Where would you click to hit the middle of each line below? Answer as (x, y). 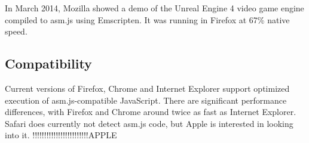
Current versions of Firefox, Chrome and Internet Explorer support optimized (147, 88)
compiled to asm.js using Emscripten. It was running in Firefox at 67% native (147, 19)
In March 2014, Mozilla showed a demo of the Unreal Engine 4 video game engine (154, 8)
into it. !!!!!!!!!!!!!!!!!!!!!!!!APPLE (61, 135)
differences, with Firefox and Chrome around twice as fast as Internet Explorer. (151, 112)
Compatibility (48, 63)
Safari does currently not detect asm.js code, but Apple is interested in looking (149, 123)
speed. (16, 31)
